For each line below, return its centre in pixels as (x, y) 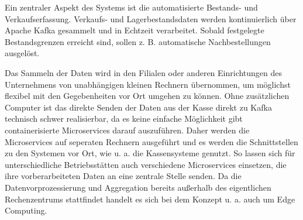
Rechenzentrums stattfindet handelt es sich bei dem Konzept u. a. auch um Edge (150, 199)
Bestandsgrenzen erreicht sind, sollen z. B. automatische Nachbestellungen (138, 41)
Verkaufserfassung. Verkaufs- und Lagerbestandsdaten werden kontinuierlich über (151, 18)
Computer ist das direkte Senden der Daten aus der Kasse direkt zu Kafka (138, 107)
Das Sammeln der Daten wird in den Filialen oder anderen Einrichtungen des (144, 72)
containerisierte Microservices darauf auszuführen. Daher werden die (127, 130)
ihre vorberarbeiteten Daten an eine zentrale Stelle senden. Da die (123, 176)
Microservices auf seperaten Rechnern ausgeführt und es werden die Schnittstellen (151, 141)
